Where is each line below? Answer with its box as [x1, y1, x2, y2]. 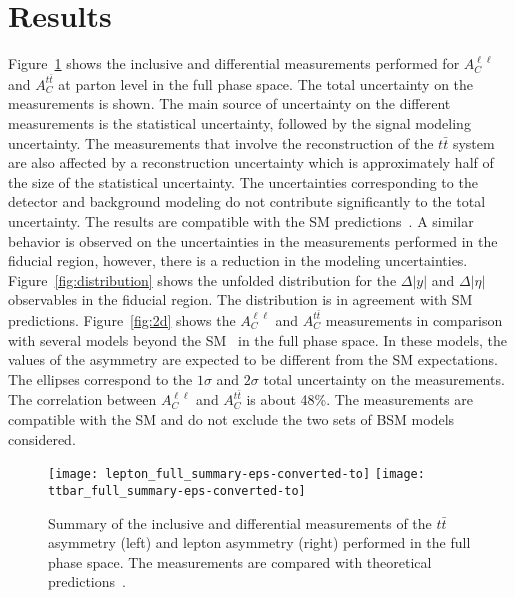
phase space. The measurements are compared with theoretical [48, 551, 432, 572]
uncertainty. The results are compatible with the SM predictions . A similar [8, 210, 474, 231]
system [452, 132, 495, 153]
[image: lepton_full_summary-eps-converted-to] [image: [48, 467, 425, 482]
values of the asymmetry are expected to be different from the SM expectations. [8, 349, 498, 370]
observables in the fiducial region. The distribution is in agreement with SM [8, 289, 473, 310]
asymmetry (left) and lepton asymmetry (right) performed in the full [48, 532, 471, 553]
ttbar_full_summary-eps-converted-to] [48, 483, 306, 498]
